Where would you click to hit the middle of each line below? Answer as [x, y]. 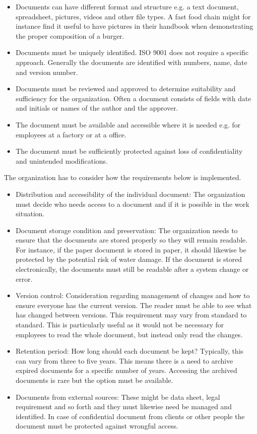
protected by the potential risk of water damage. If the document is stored [129, 259]
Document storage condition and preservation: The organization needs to [127, 230]
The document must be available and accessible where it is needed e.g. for [128, 124]
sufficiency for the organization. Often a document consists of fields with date [133, 98]
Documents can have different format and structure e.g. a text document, [127, 6]
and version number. [47, 72]
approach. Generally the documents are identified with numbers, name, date [131, 62]
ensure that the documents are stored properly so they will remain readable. [131, 240]
